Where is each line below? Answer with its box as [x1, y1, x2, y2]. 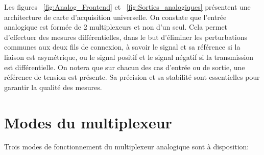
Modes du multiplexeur [4, 112, 172, 132]
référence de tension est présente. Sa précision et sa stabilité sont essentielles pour [4, 72, 260, 82]
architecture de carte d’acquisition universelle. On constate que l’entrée [4, 11, 227, 22]
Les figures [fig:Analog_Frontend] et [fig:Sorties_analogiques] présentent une [4, 2, 251, 12]
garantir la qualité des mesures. [4, 81, 102, 92]
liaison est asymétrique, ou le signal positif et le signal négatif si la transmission [4, 51, 254, 62]
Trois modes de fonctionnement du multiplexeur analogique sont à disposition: [4, 141, 249, 152]
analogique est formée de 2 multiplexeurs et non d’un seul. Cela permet [4, 21, 228, 32]
